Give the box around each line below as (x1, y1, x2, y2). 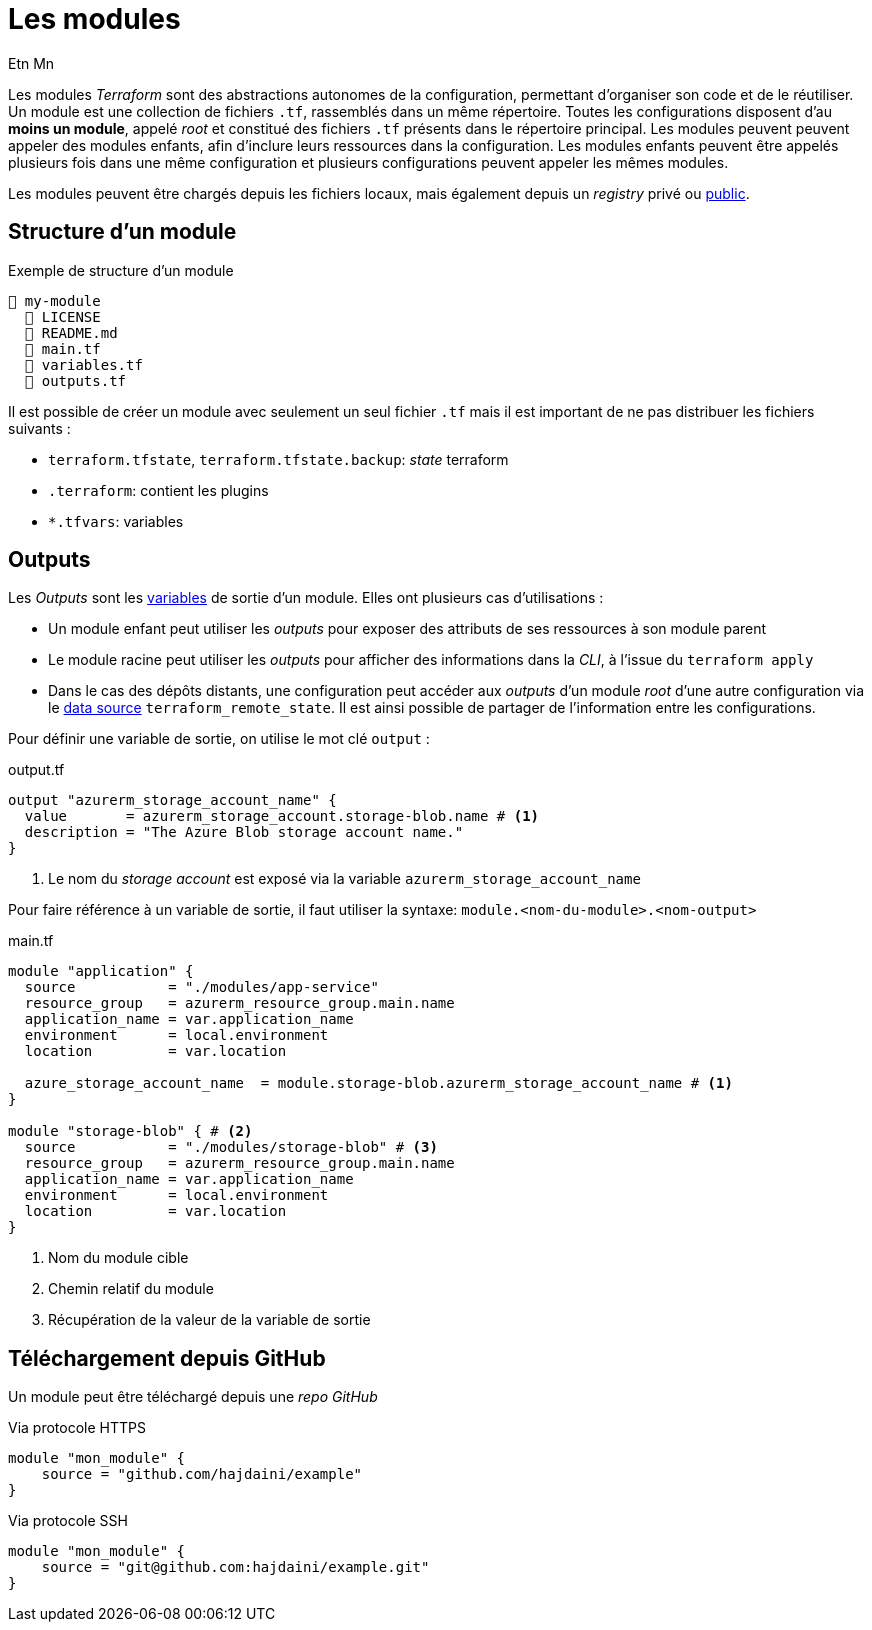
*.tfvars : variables (48, 512, 184, 530)
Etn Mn (8, 54, 55, 72)
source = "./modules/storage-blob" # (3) (24, 1139, 438, 1156)
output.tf (8, 761, 65, 779)
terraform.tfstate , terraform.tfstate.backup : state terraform (48, 450, 509, 468)
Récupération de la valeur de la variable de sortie (48, 1311, 371, 1329)
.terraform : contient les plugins (48, 481, 269, 499)
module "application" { (8, 963, 194, 980)
